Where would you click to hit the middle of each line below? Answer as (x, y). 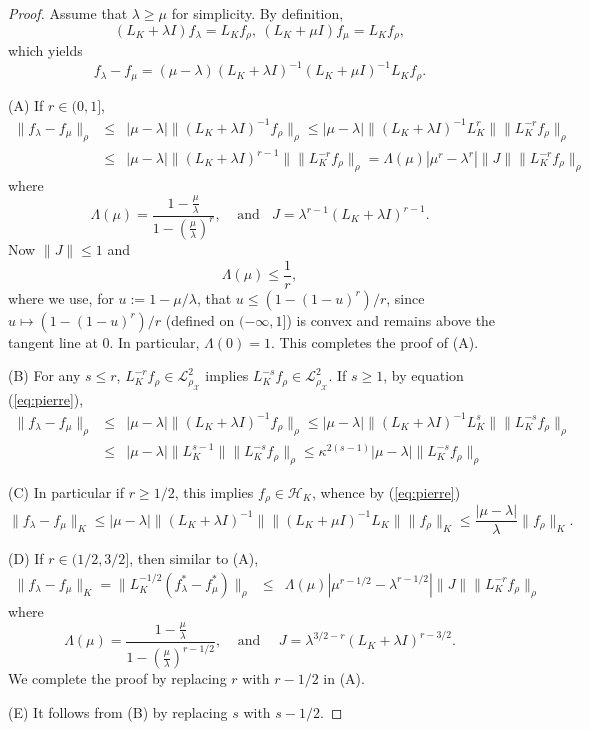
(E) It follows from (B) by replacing (118, 711)
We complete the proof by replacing (117, 678)
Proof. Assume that (68, 13)
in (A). (344, 678)
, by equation (423, 375)
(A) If (26, 104)
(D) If (26, 558)
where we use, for (61, 297)
